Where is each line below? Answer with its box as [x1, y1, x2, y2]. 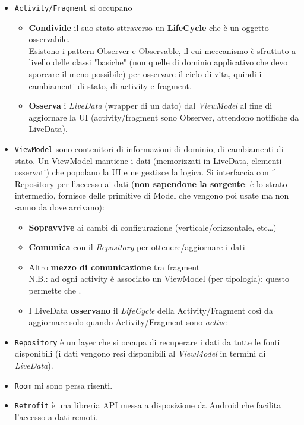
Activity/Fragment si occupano [14, 1, 132, 13]
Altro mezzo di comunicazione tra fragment [28, 260, 200, 273]
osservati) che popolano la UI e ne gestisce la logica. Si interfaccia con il [14, 166, 277, 178]
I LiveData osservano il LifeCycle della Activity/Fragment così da [28, 304, 273, 316]
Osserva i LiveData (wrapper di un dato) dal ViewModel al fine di [28, 99, 273, 112]
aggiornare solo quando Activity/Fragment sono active [28, 316, 227, 328]
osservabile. [28, 33, 70, 45]
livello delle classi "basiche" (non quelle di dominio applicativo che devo [28, 56, 288, 68]
